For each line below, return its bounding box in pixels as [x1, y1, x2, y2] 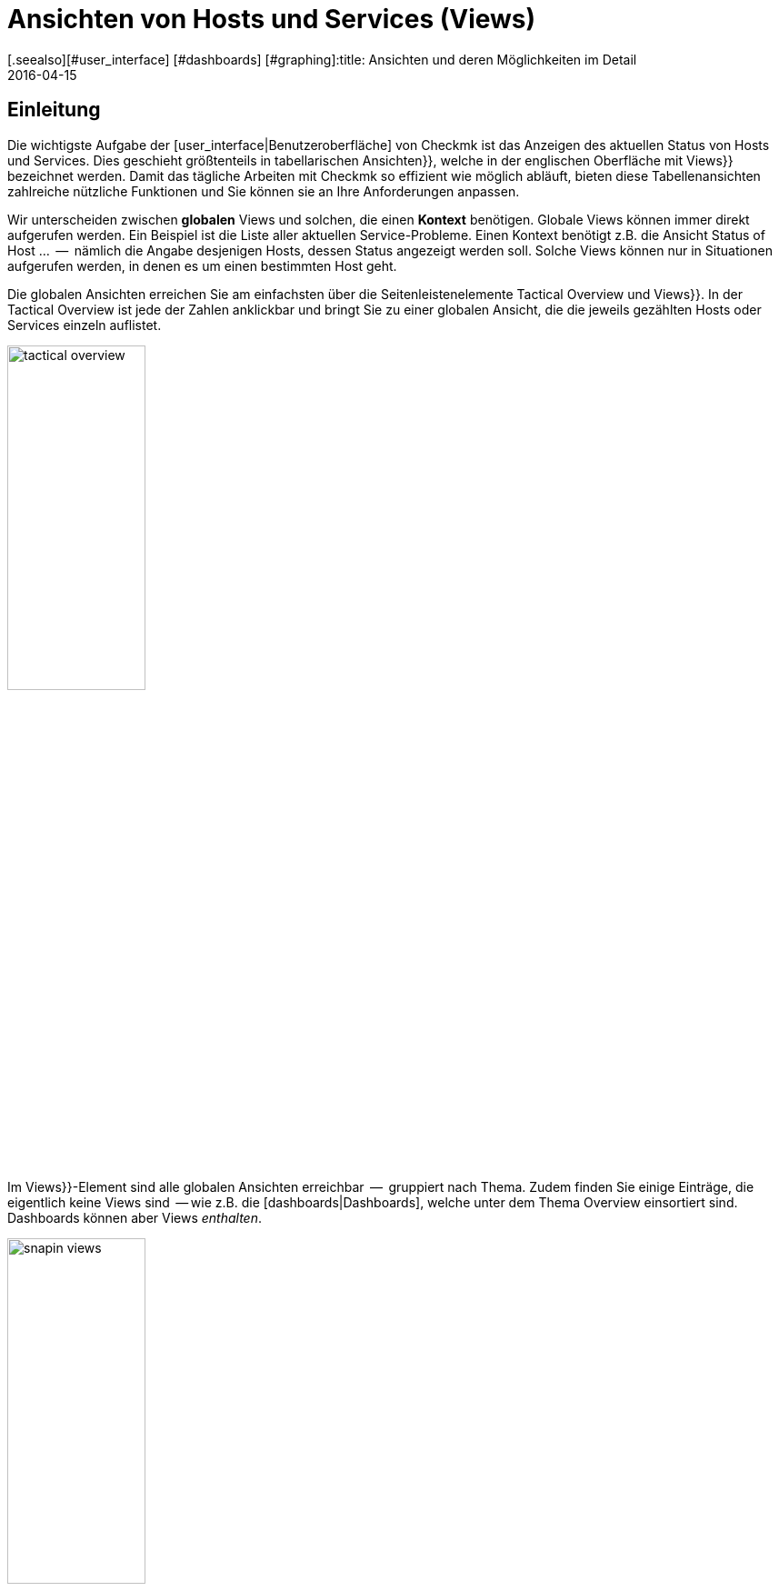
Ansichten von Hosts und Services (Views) [7, 4, 536, 35]
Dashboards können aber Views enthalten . [7, 1210, 263, 1226]
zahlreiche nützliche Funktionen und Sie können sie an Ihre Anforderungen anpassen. [7, 183, 520, 199]
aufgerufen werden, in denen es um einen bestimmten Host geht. [7, 257, 397, 274]
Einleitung [7, 98, 101, 122]
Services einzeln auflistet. [7, 316, 162, 333]
